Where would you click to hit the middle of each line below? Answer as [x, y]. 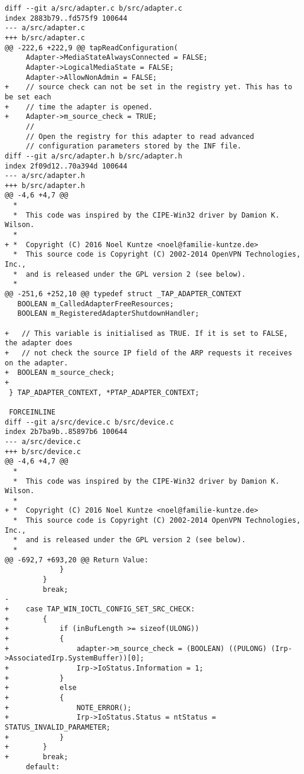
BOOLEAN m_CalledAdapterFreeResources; [96, 304]
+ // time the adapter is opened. [79, 107]
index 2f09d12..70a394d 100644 [66, 166]
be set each [28, 97]
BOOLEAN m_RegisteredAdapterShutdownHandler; [108, 314]
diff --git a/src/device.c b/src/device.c [89, 422]
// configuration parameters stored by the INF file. [133, 146]
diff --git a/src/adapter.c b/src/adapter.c [94, 8]
